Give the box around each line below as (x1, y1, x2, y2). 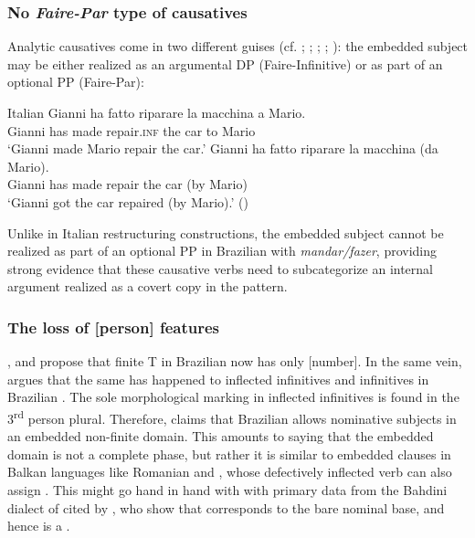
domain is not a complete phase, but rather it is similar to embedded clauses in (7, 444, 451, 463)
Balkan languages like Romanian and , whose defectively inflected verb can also (7, 462, 452, 481)
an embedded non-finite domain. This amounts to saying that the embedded (7, 427, 434, 446)
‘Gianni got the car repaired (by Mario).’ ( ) (7, 192, 248, 211)
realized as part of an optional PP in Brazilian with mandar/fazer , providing (7, 241, 438, 260)
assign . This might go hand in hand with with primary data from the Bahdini (7, 480, 448, 499)
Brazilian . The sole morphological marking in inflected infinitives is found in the (7, 387, 459, 406)
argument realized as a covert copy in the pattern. (7, 277, 288, 296)
